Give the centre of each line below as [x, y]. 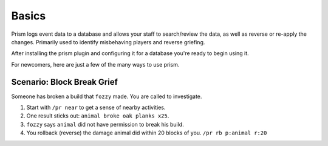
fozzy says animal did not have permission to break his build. [105, 124]
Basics [29, 16]
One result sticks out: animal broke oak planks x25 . [98, 116]
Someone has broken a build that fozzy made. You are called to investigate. [107, 96]
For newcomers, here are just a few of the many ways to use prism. [95, 64]
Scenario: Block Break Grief [65, 82]
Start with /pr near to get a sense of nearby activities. [96, 108]
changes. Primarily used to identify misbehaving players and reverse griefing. [108, 42]
